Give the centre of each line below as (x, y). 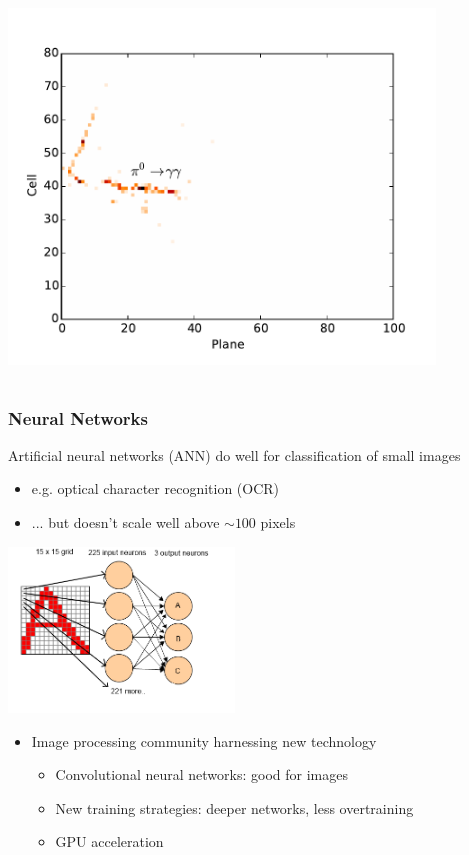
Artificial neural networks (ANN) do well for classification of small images (234, 454)
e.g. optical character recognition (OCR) (155, 488)
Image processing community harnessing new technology (204, 740)
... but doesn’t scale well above (125, 521)
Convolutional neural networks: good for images (201, 774)
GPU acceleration (109, 841)
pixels (278, 521)
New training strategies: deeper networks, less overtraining (234, 807)
